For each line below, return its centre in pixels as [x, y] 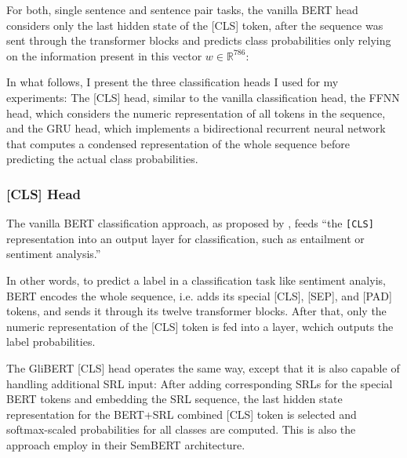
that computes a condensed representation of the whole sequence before [178, 143]
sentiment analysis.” [54, 254]
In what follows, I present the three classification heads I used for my [173, 82]
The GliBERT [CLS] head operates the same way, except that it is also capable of [203, 367]
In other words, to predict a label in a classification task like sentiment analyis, [196, 280]
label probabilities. [51, 342]
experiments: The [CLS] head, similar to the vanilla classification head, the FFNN [203, 97]
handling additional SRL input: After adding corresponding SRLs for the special [200, 383]
